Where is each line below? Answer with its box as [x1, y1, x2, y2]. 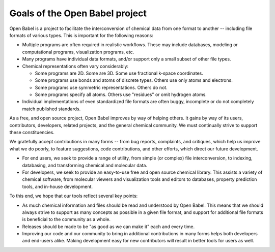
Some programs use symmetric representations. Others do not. [35, 84, 168, 90]
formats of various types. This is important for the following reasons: [9, 32, 154, 38]
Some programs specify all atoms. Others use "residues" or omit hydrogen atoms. [35, 91, 207, 98]
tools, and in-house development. [22, 183, 93, 190]
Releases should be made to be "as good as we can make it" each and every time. [22, 224, 195, 230]
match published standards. [22, 106, 81, 112]
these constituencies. [9, 130, 54, 136]
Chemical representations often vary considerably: [22, 63, 129, 69]
